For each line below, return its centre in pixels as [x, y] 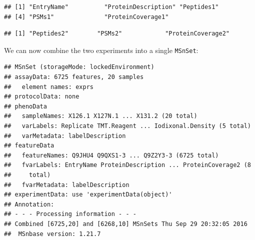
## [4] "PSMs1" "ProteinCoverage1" [86, 17]
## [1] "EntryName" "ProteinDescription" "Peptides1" [111, 7]
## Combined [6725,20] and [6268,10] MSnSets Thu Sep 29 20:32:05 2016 [126, 224]
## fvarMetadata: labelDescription [67, 185]
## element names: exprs [49, 87]
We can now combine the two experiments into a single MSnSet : [101, 50]
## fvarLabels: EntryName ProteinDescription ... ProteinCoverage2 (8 [127, 165]
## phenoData [25, 106]
